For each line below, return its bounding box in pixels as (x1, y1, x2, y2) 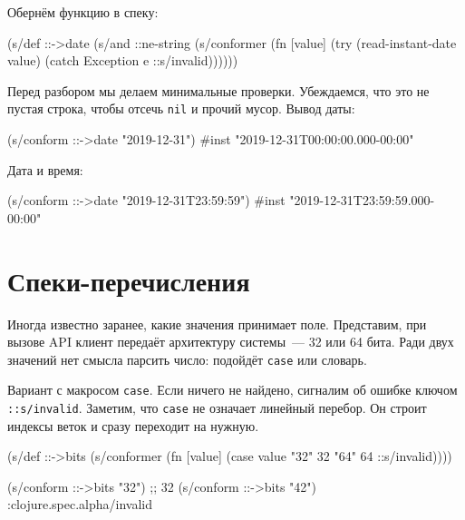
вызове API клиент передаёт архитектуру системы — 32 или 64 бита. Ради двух (7, 332, 454, 351)
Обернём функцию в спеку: (7, 3, 159, 21)
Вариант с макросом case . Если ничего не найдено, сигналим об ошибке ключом (7, 380, 458, 399)
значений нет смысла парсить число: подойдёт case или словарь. (7, 349, 367, 368)
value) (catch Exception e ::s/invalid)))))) (7, 51, 238, 70)
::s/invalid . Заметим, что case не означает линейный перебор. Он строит (7, 398, 427, 417)
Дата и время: (7, 160, 83, 179)
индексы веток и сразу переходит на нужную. (7, 416, 259, 435)
